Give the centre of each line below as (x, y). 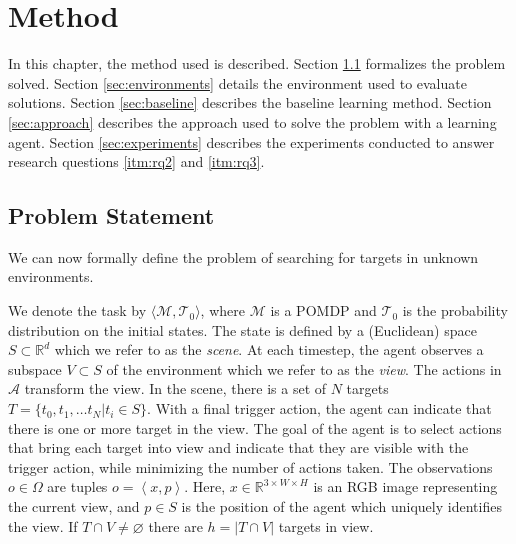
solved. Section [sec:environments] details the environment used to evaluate (237, 82)
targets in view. (326, 525)
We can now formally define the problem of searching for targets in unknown (243, 256)
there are (175, 525)
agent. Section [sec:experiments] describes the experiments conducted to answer (251, 141)
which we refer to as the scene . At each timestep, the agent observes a (269, 349)
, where (222, 310)
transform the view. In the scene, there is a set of (175, 388)
